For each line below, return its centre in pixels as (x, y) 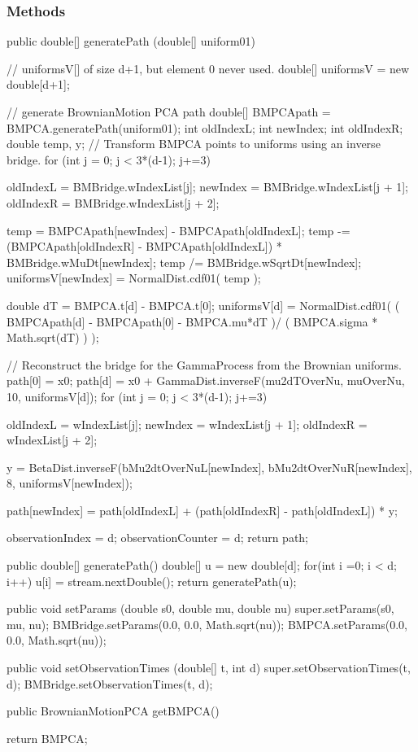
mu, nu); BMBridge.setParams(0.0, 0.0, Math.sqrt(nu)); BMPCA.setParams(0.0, (207, 624)
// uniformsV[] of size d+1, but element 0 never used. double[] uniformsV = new (208, 68)
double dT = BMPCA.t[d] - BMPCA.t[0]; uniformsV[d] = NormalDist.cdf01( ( (203, 305)
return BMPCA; (47, 738)
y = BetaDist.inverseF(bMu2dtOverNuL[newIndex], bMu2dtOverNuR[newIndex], (209, 467)
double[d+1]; (38, 84)
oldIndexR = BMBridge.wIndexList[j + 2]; (113, 202)
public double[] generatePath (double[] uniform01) (131, 41)
